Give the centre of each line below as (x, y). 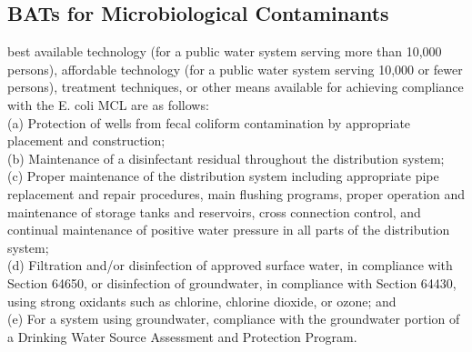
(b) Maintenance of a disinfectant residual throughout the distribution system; (226, 158)
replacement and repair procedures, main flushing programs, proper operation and (236, 193)
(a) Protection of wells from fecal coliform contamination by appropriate (209, 122)
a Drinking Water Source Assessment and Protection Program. (182, 336)
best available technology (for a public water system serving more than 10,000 (225, 51)
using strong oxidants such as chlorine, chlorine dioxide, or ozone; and (202, 301)
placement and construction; (86, 141)
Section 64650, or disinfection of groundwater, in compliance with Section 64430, (232, 282)
